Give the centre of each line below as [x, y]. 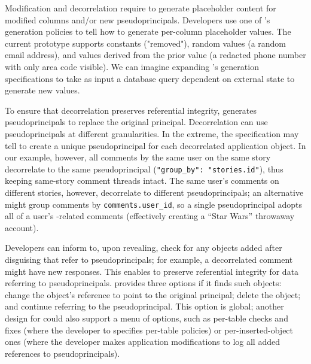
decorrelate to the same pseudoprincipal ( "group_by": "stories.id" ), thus [144, 169]
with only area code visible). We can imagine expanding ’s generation [132, 66]
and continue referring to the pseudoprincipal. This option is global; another [144, 306]
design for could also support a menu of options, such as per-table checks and [147, 318]
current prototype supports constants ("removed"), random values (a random [146, 43]
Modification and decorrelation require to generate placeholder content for [141, 8]
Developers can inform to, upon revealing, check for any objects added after [144, 248]
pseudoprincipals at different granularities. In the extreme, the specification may [152, 133]
